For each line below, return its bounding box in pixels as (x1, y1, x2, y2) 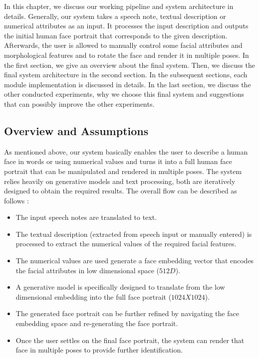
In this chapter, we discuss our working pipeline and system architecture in (4, 1, 234, 11)
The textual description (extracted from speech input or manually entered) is (15, 228, 252, 239)
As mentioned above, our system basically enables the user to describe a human (4, 146, 248, 157)
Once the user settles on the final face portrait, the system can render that (15, 335, 245, 345)
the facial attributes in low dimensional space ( (15, 265, 160, 275)
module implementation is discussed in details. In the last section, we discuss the (4, 79, 251, 89)
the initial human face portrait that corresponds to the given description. (4, 30, 228, 40)
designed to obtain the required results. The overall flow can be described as (4, 185, 237, 196)
